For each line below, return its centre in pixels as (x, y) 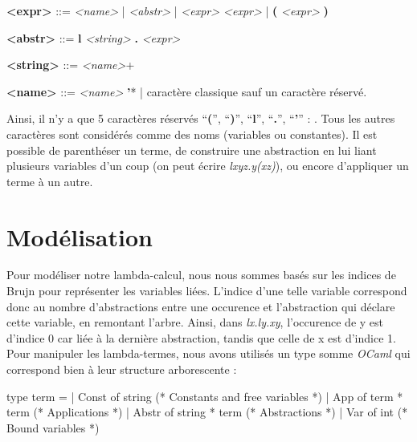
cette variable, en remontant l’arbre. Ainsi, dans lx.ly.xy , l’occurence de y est (195, 322)
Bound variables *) (53, 427)
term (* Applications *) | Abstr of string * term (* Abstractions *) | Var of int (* (207, 412)
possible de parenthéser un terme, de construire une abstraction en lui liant (192, 150)
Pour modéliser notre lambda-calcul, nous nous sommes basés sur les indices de (201, 275)
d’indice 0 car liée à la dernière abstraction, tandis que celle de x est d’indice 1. (201, 337)
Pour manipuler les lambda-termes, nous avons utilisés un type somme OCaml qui (208, 353)
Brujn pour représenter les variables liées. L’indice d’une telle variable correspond (207, 291)
